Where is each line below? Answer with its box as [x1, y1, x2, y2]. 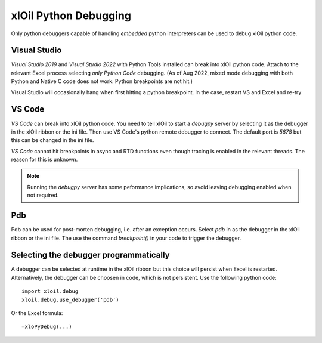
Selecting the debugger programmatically [11, 250, 170, 260]
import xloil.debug [21, 288, 79, 295]
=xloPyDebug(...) [21, 323, 72, 330]
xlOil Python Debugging [11, 9, 131, 22]
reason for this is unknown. [11, 156, 78, 163]
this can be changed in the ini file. [11, 137, 94, 144]
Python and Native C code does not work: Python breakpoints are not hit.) [11, 78, 193, 85]
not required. [27, 191, 59, 199]
